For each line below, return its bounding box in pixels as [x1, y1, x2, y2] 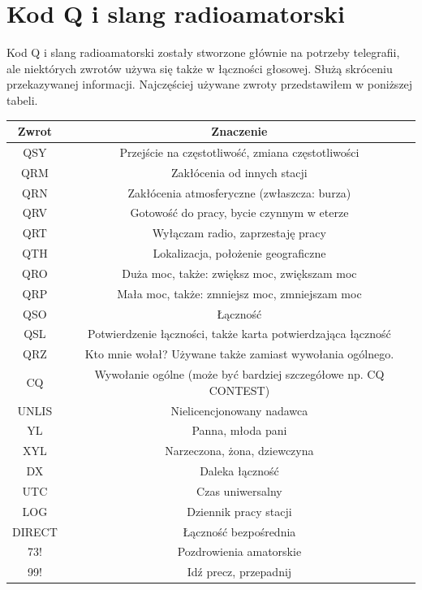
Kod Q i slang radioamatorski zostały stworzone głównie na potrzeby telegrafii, [6, 44, 400, 61]
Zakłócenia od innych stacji [171, 163, 308, 180]
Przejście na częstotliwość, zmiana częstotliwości [119, 143, 360, 160]
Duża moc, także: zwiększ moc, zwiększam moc [122, 264, 357, 281]
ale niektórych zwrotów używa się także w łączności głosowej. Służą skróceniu [6, 59, 393, 76]
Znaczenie [211, 123, 268, 139]
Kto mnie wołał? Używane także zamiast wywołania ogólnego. [84, 345, 394, 362]
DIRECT [12, 523, 58, 540]
